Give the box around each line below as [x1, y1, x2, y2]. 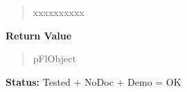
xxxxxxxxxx [33, 5, 84, 19]
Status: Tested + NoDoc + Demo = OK [6, 74, 181, 89]
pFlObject [33, 51, 76, 66]
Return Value [6, 28, 72, 42]
